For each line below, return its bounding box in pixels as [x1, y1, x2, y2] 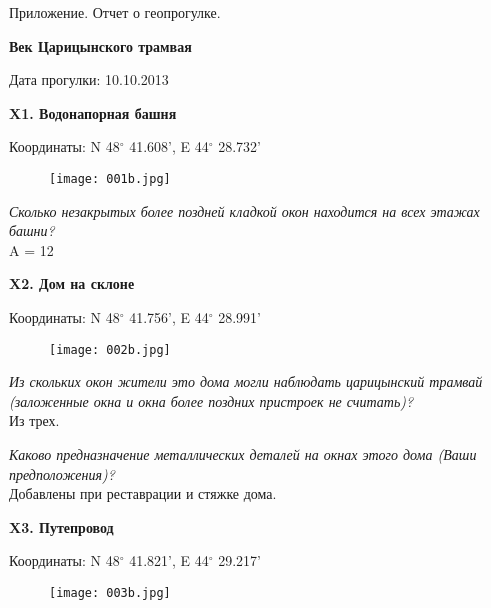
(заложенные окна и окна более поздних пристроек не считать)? [9, 390, 414, 411]
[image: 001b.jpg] [49, 171, 171, 186]
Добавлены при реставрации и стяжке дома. [9, 483, 277, 504]
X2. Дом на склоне [9, 273, 135, 294]
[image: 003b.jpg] [49, 586, 171, 600]
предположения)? [9, 463, 115, 484]
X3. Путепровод [9, 516, 114, 537]
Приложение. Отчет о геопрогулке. [9, 2, 221, 22]
